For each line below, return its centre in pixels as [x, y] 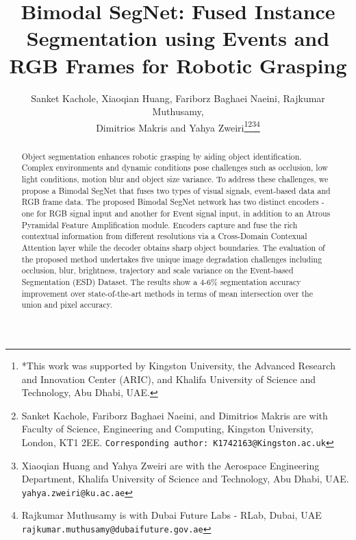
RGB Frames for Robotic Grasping [178, 65]
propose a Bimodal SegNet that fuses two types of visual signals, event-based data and [176, 190]
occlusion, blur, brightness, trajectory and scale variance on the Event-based [157, 270]
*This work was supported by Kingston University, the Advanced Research [178, 365]
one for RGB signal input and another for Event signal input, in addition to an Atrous [176, 213]
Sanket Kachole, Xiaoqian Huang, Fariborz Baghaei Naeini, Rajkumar [178, 98]
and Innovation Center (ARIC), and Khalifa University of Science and [169, 379]
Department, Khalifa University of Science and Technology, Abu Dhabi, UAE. [185, 479]
